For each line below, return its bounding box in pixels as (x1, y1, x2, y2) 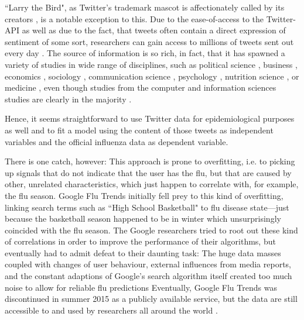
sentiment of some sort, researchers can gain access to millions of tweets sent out (5, 35, 294, 47)
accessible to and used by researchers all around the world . (5, 304, 218, 316)
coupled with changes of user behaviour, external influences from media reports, (5, 258, 292, 270)
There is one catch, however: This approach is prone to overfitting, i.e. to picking (5, 155, 295, 167)
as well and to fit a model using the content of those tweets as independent (5, 123, 274, 136)
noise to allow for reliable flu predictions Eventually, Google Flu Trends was (5, 281, 277, 293)
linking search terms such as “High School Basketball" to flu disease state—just (5, 201, 289, 213)
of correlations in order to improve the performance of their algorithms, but (5, 235, 276, 247)
